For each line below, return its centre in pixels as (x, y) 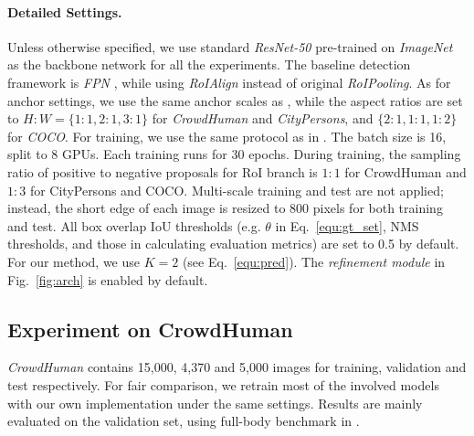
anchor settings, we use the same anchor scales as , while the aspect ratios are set (235, 100)
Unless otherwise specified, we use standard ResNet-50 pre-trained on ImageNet (230, 46)
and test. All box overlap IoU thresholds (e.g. (134, 225)
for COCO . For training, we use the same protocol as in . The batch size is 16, (227, 136)
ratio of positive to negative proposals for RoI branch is (163, 171)
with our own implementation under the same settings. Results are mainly (215, 403)
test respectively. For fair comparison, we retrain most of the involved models (223, 384)
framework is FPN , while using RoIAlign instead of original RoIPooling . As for (229, 82)
